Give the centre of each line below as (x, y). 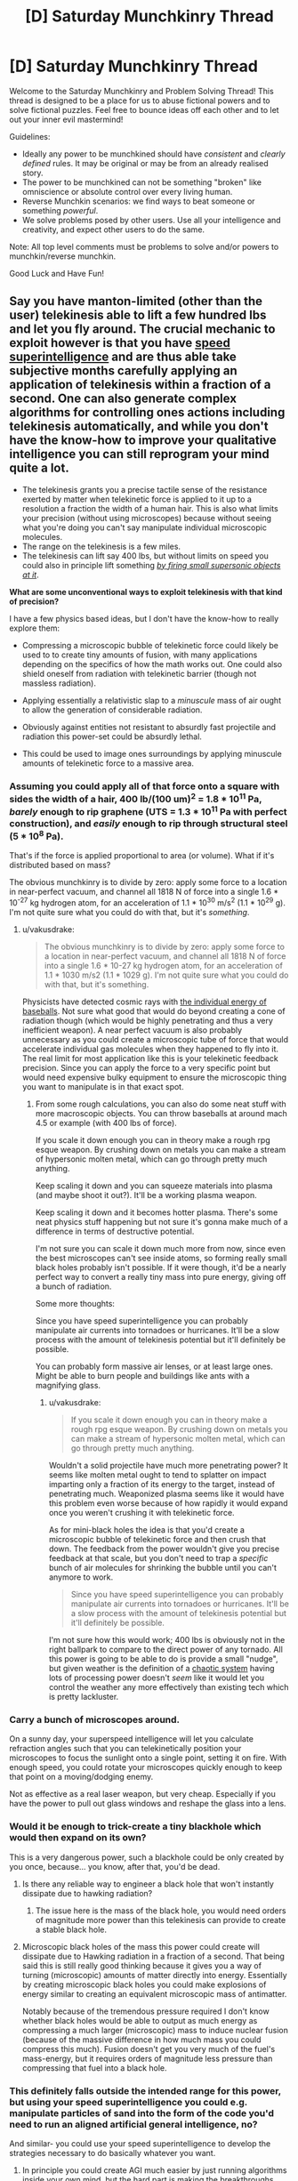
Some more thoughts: (75, 1304)
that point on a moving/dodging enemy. (81, 1777)
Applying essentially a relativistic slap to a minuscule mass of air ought (152, 700)
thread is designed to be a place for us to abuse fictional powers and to (140, 101)
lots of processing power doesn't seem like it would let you (157, 1678)
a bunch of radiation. (73, 1286)
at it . (30, 575)
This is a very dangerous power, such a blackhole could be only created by (147, 1857)
